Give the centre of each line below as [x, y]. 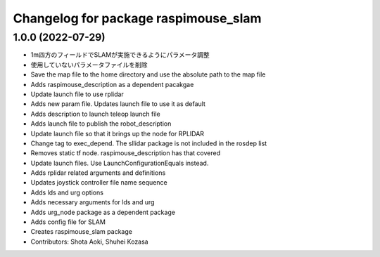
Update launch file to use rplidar [77, 94]
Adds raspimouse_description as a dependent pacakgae [112, 84]
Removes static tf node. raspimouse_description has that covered [126, 153]
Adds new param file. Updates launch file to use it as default [118, 104]
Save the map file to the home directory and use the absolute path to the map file [148, 74]
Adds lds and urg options [67, 192]
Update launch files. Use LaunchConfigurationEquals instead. [120, 163]
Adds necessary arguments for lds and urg [93, 202]
